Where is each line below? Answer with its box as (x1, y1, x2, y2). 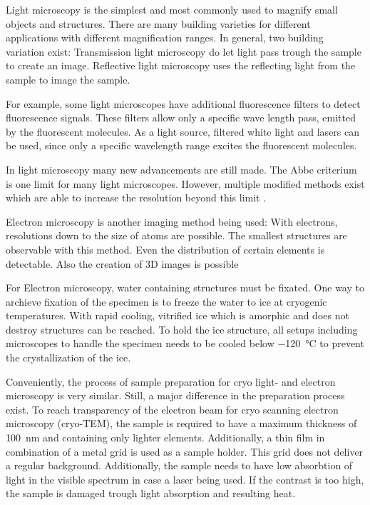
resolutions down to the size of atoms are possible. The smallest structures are (6, 228, 347, 243)
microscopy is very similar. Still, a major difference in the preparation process (6, 388, 345, 403)
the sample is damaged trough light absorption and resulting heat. (6, 486, 296, 501)
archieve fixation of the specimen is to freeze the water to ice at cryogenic (6, 294, 327, 309)
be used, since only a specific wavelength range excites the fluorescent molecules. (6, 138, 357, 153)
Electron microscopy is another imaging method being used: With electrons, (6, 214, 338, 229)
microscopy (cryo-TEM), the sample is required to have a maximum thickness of (6, 416, 357, 431)
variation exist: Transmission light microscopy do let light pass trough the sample (6, 44, 361, 59)
